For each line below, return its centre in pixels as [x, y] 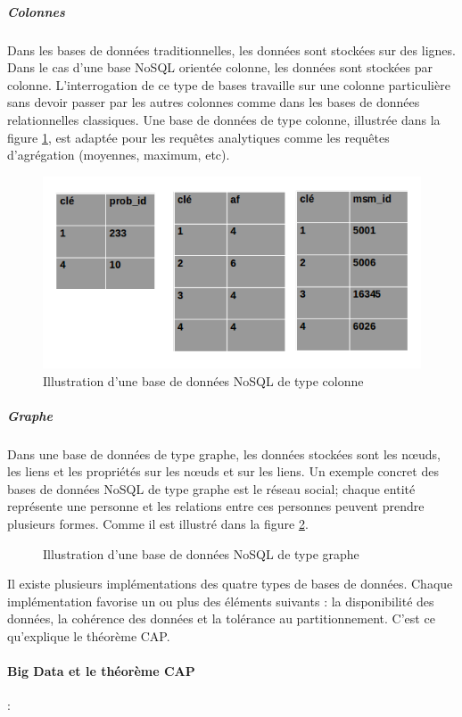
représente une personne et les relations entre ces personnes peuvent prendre [216, 506]
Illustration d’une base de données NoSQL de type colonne [203, 380]
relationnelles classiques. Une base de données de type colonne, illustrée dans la [224, 119]
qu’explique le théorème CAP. [89, 636]
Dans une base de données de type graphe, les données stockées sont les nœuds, [224, 453]
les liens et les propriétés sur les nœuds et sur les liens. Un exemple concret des [223, 471]
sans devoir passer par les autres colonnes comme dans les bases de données [214, 102]
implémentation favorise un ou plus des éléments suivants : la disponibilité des [221, 601]
